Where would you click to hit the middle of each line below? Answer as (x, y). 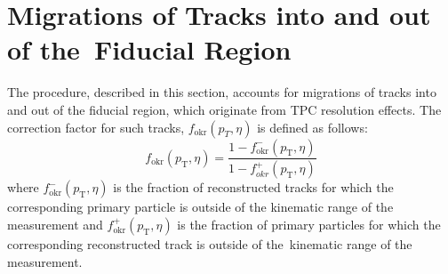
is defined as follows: (312, 127)
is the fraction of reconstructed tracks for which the (253, 187)
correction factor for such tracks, (96, 127)
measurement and (55, 224)
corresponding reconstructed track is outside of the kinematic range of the (210, 243)
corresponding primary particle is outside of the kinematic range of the (200, 207)
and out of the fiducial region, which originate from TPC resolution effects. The (224, 109)
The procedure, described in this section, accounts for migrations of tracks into (222, 92)
